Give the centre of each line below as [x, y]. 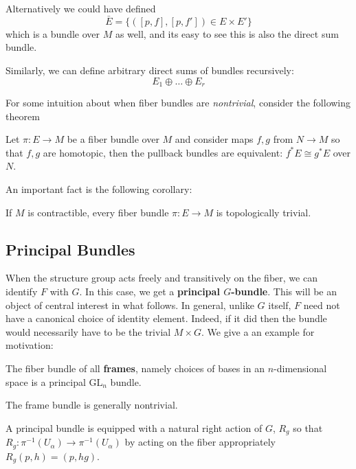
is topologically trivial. [264, 212]
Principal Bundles [70, 249]
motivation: [30, 345]
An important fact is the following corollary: [99, 189]
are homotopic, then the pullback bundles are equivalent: [163, 152]
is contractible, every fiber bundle [98, 212]
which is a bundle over [53, 33]
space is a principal [46, 381]
